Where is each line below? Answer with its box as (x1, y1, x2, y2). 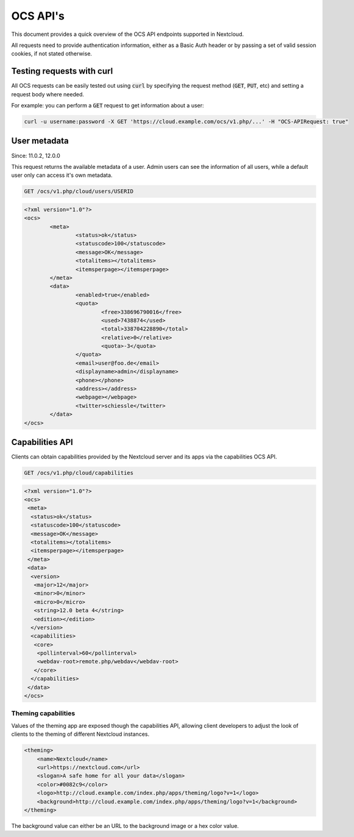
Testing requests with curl (11, 66, 113, 76)
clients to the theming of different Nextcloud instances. (11, 730, 149, 738)
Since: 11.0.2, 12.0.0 (11, 152, 60, 159)
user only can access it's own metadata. (11, 171, 113, 179)
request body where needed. (11, 90, 85, 98)
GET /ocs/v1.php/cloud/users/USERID (24, 188, 134, 195)
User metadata (11, 136, 69, 146)
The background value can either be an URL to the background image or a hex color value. (11, 822, 239, 829)
